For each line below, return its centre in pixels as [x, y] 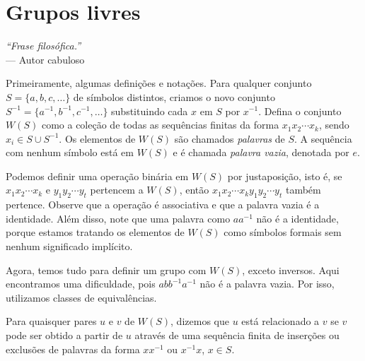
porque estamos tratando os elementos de [95, 232]
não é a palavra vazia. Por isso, [267, 284]
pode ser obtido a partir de [64, 335]
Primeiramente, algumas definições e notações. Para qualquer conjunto [159, 83]
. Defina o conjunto [300, 111]
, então [194, 190]
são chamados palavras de [230, 138]
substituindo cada [150, 111]
